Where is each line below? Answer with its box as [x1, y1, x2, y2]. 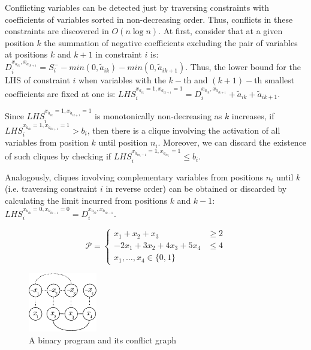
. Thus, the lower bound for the [185, 61, 301, 73]
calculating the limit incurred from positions [5, 194, 167, 207]
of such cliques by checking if [5, 150, 111, 162]
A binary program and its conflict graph [29, 333, 177, 346]
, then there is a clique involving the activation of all [87, 124, 280, 136]
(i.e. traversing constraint [5, 182, 98, 195]
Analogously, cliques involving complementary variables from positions [5, 170, 264, 183]
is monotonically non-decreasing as [95, 110, 222, 122]
